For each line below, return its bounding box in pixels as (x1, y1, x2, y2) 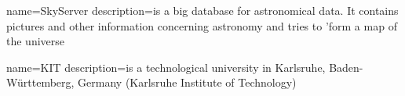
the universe (6, 33, 65, 49)
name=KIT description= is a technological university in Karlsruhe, (6, 59, 326, 75)
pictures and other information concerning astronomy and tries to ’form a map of (6, 17, 397, 34)
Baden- (329, 59, 363, 75)
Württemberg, (6, 74, 75, 91)
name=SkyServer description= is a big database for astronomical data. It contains (6, 2, 399, 18)
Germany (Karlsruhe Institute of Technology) (78, 74, 297, 91)
